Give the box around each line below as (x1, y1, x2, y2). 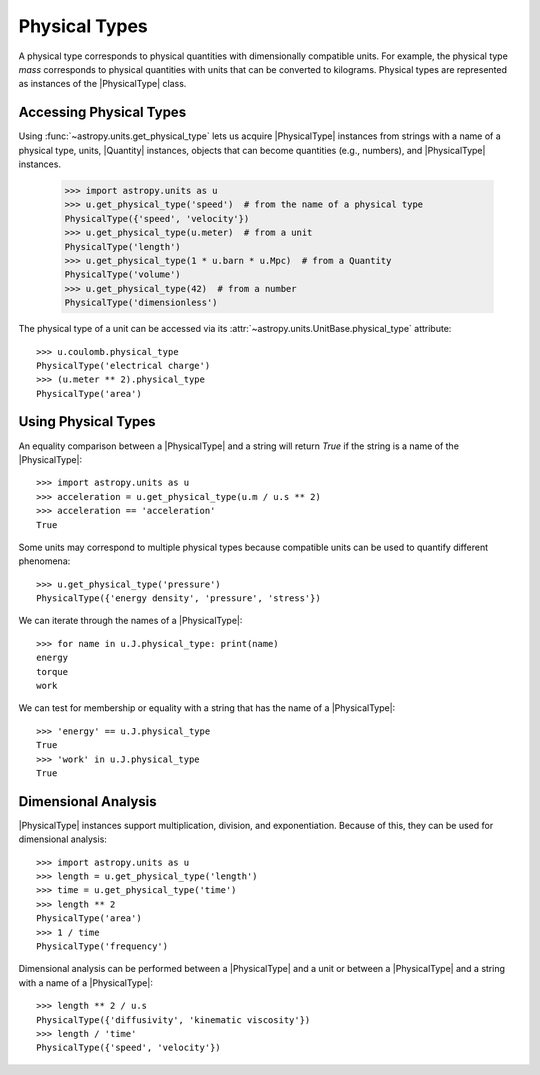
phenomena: (18, 555, 71, 567)
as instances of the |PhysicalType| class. (18, 78, 187, 90)
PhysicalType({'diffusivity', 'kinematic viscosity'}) (36, 1014, 311, 1025)
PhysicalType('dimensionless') (64, 297, 219, 309)
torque (36, 666, 69, 677)
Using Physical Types (18, 413, 156, 430)
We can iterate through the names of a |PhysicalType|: (18, 615, 243, 627)
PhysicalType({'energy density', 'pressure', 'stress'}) (36, 593, 322, 604)
